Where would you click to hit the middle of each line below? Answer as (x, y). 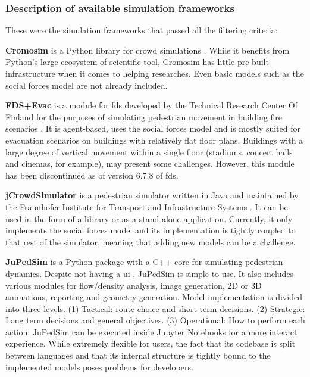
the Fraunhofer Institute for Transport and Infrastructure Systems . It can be (147, 206)
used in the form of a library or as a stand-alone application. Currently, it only (149, 218)
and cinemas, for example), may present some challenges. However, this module (150, 163)
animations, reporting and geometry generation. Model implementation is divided (154, 297)
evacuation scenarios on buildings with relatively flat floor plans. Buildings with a (154, 140)
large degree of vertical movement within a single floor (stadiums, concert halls (149, 152)
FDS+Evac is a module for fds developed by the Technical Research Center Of (152, 105)
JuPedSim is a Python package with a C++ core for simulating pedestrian (144, 262)
